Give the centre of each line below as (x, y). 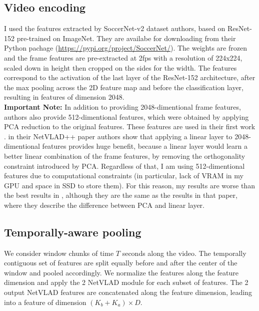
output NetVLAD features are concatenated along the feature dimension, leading (128, 292)
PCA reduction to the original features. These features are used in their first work (130, 126)
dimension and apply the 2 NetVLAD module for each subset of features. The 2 (126, 282)
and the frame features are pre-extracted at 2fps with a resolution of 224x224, (123, 57)
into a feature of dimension (45, 302)
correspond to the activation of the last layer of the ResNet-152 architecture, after (130, 77)
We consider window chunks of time (59, 253)
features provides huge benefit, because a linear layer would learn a (145, 146)
